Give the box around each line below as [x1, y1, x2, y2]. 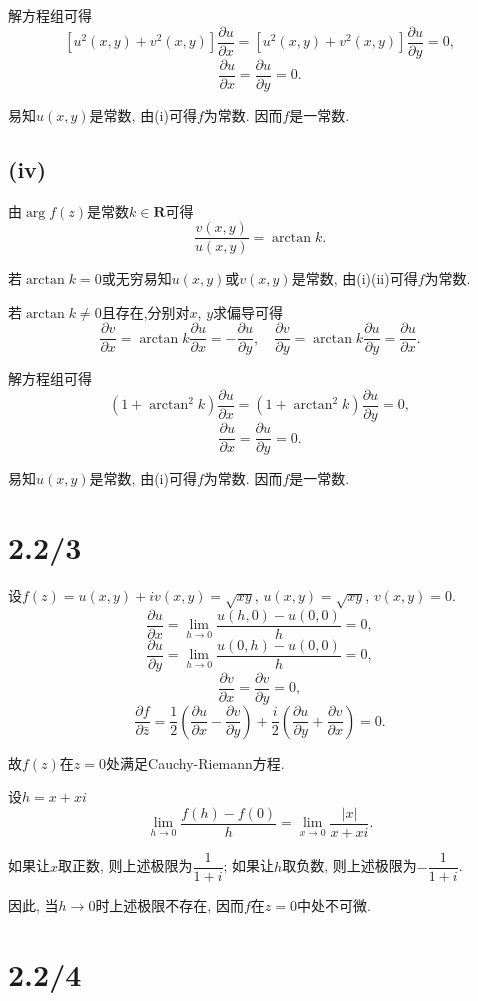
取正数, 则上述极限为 [58, 855, 193, 876]
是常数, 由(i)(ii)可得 [291, 268, 418, 289]
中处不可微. [296, 895, 371, 916]
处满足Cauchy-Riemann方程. [106, 752, 285, 773]
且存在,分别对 [101, 301, 190, 322]
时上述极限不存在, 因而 [95, 895, 244, 916]
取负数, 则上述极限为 [282, 855, 417, 876]
